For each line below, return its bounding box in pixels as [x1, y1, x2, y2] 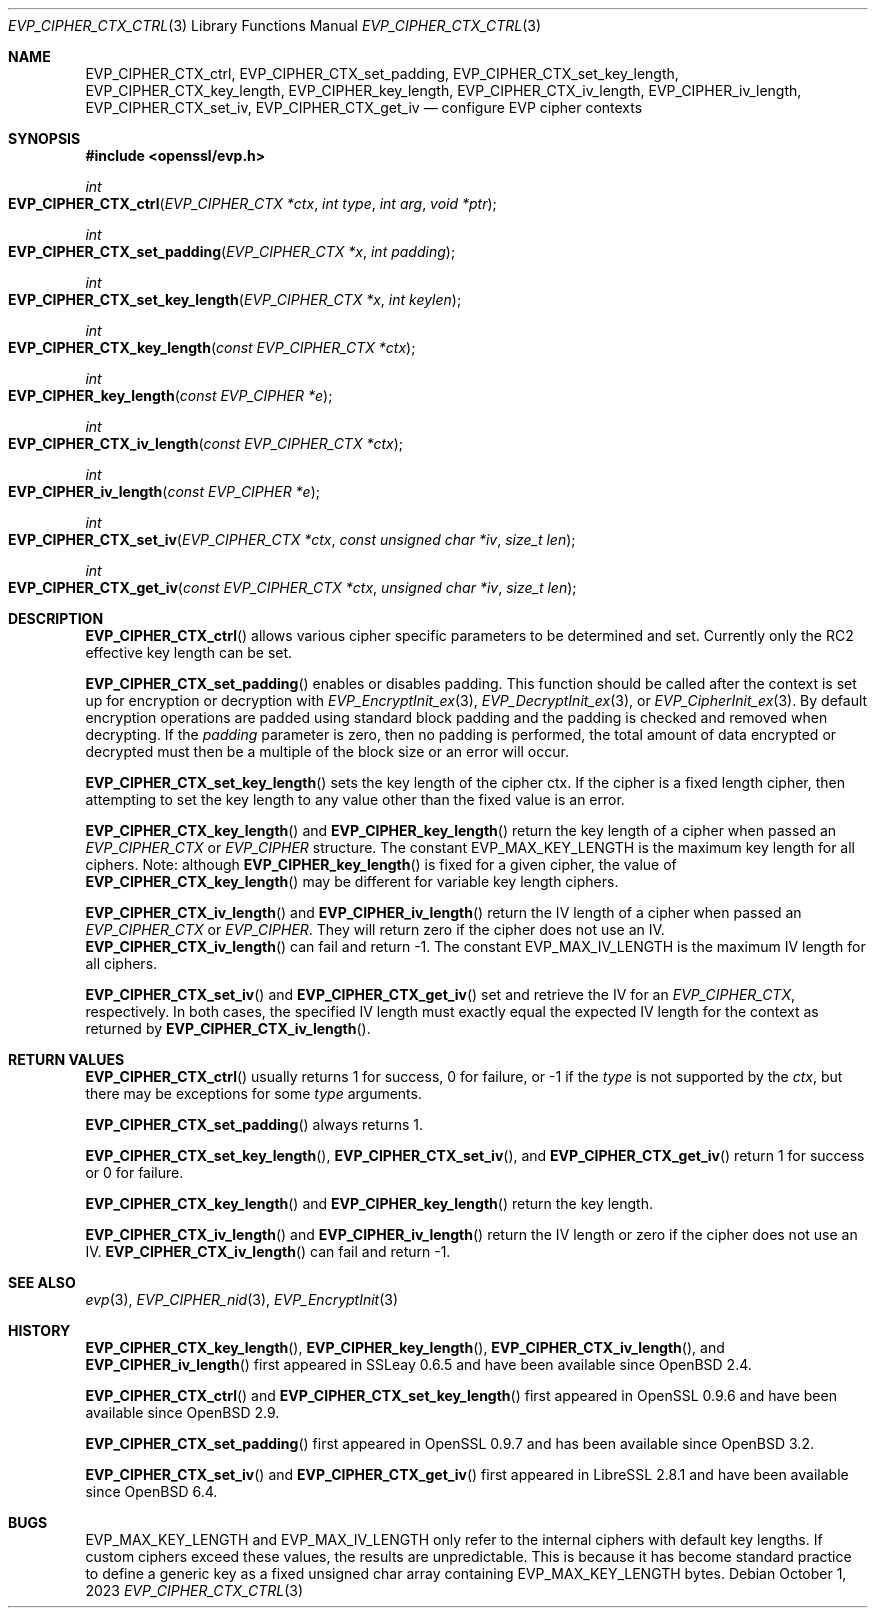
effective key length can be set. [85, 644, 293, 661]
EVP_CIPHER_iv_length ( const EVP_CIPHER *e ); [8, 483, 321, 500]
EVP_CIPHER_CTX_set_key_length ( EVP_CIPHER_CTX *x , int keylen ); [8, 291, 462, 308]
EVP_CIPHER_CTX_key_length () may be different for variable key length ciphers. [85, 873, 619, 890]
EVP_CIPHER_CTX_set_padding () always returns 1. [85, 1116, 423, 1133]
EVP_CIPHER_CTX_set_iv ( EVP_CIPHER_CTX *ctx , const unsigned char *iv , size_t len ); [8, 531, 576, 548]
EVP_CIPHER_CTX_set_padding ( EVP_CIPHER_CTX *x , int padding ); [8, 243, 456, 260]
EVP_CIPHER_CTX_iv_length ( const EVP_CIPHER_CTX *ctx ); [8, 435, 403, 452]
